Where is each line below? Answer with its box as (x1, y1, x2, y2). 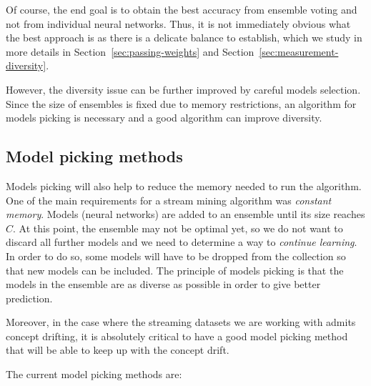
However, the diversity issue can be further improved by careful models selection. (6, 81, 361, 96)
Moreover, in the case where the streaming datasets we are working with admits (6, 315, 356, 330)
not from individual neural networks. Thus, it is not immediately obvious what (6, 16, 351, 31)
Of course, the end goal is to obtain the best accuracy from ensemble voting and (6, 2, 357, 16)
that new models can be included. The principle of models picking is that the (6, 262, 344, 277)
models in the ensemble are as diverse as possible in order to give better (6, 277, 321, 292)
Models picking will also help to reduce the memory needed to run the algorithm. (6, 178, 362, 193)
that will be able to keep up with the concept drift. (6, 342, 229, 357)
